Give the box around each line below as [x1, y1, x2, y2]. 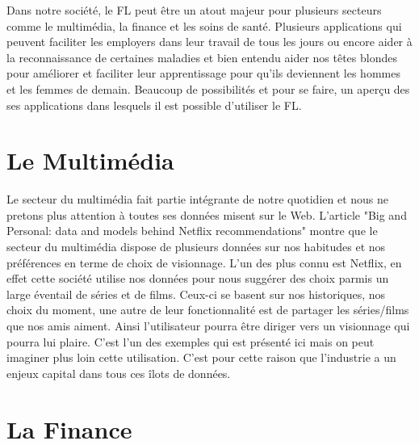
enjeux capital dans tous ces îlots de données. [6, 364, 231, 381]
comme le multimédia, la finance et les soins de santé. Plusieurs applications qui [6, 17, 402, 34]
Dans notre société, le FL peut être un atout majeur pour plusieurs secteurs [6, 2, 382, 18]
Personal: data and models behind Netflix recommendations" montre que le [6, 222, 378, 239]
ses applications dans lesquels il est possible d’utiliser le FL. [6, 96, 302, 113]
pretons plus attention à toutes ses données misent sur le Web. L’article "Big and [6, 206, 407, 223]
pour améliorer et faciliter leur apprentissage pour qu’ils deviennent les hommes [6, 65, 400, 82]
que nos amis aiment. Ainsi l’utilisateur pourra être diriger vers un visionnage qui [6, 317, 410, 334]
